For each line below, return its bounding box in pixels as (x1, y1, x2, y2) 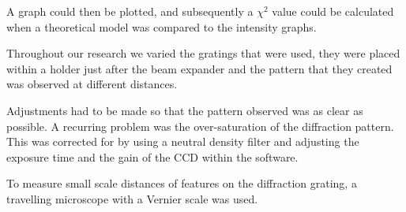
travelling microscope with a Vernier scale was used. (6, 190, 258, 206)
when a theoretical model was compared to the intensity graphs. (6, 18, 317, 35)
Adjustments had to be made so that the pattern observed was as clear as (6, 102, 363, 118)
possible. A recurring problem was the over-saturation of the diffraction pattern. (6, 117, 394, 134)
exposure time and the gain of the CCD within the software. (6, 148, 299, 165)
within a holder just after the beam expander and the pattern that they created (6, 60, 393, 76)
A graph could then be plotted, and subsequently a (6, 3, 254, 19)
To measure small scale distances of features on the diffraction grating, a (6, 175, 357, 192)
